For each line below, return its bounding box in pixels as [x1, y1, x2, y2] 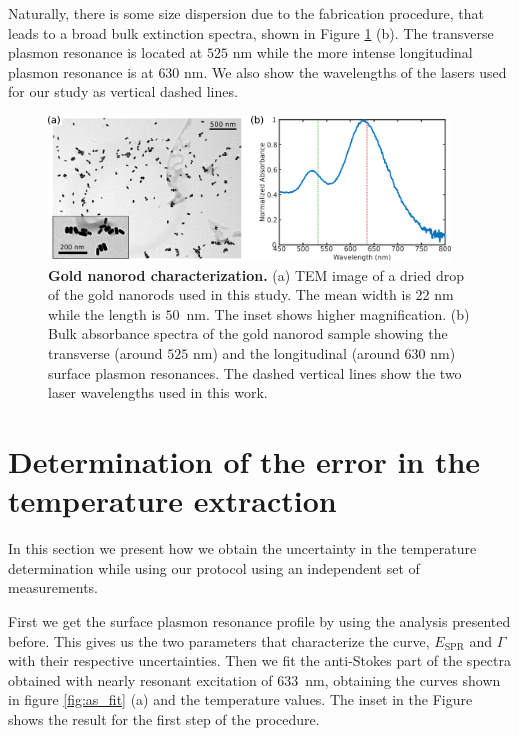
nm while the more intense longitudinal [232, 42, 473, 63]
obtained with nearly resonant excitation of [8, 669, 273, 690]
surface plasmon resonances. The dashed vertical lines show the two [48, 362, 462, 383]
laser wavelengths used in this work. [48, 382, 268, 403]
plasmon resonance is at [8, 61, 154, 82]
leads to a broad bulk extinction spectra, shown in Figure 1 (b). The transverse [8, 22, 494, 43]
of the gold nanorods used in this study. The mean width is [48, 284, 411, 305]
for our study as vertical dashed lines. [8, 81, 238, 102]
